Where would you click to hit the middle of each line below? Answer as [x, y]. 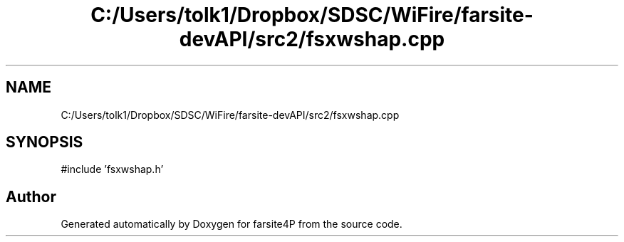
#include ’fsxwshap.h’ [112, 169]
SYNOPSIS [45, 142]
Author [31, 196]
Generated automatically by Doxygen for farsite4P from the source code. [232, 224]
